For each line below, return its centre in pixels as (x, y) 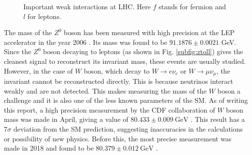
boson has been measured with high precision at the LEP (149, 32)
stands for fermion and (192, 6)
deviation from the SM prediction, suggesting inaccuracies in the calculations (128, 128)
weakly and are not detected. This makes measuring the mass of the (105, 90)
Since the (18, 51)
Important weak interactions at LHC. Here (87, 6)
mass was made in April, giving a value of (66, 119)
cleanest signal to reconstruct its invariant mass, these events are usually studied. (125, 61)
